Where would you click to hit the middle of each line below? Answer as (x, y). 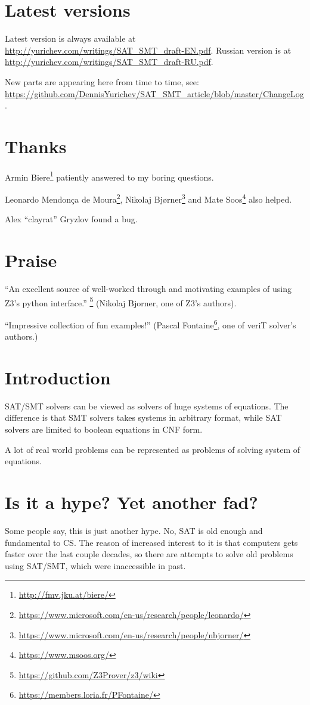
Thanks (36, 146)
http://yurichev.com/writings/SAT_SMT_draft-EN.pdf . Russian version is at (148, 50)
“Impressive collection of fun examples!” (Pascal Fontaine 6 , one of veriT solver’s (151, 324)
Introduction (58, 377)
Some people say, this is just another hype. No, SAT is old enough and (134, 530)
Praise (31, 260)
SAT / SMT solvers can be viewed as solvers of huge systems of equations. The (147, 406)
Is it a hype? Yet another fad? (131, 502)
